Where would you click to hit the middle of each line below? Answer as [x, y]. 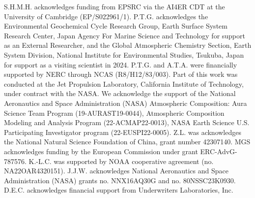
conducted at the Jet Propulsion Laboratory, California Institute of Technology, [124, 83]
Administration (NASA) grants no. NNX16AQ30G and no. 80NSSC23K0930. [120, 180]
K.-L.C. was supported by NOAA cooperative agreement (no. [121, 161]
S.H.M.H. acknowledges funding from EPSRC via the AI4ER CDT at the [114, 6]
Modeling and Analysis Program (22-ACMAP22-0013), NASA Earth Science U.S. [127, 122]
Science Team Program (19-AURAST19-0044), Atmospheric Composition [114, 113]
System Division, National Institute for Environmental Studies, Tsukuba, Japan [124, 54]
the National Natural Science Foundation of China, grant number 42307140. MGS [127, 142]
